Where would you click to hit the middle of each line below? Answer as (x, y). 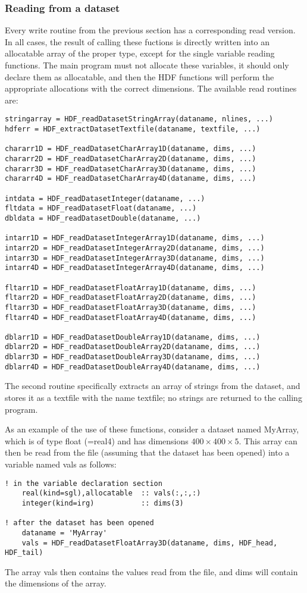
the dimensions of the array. (56, 583)
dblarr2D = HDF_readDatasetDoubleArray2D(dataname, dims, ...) (133, 347)
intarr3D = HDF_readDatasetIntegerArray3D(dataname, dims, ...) (135, 258)
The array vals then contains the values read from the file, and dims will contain (151, 571)
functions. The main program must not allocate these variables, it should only (147, 65)
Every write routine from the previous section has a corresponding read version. (150, 30)
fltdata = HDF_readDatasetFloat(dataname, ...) (101, 208)
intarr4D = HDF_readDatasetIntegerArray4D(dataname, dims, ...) (135, 268)
